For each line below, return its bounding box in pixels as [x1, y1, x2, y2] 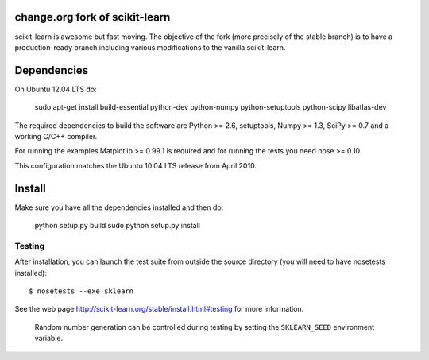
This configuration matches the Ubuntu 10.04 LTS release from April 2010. [14, 161, 257, 170]
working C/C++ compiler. [14, 131, 98, 141]
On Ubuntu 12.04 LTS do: [14, 84, 97, 94]
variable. [34, 334, 64, 343]
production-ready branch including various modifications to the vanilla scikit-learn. [14, 42, 286, 52]
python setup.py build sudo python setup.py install [34, 221, 200, 230]
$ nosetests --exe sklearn [29, 286, 134, 296]
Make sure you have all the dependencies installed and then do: [14, 203, 224, 212]
